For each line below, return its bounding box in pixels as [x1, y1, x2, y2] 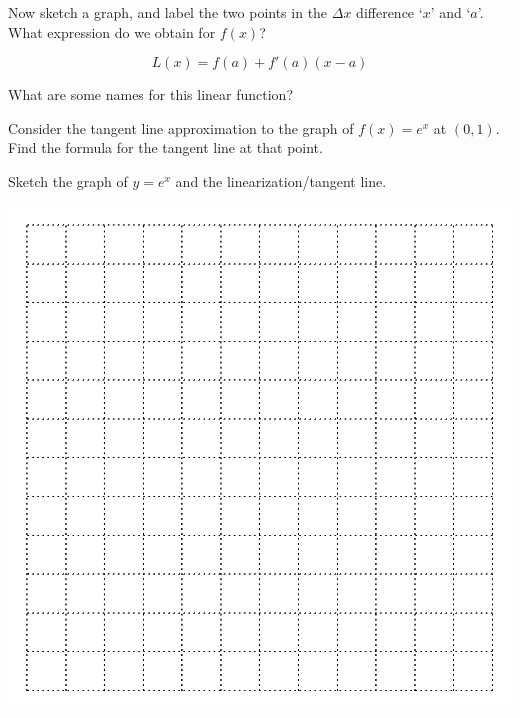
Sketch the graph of [8, 170, 128, 191]
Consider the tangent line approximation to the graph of [8, 117, 354, 138]
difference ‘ [356, 2, 423, 22]
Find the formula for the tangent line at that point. [8, 137, 323, 158]
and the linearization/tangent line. [175, 170, 387, 191]
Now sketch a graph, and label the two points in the [8, 2, 328, 22]
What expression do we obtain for [8, 21, 216, 42]
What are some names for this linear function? [8, 84, 294, 105]
